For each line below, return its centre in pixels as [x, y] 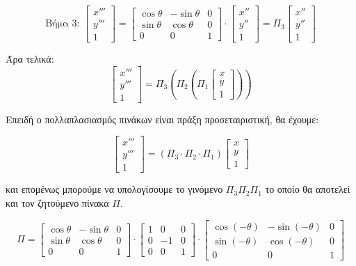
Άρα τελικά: [30, 59]
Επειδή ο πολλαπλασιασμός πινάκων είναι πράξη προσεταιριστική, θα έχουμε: [162, 119]
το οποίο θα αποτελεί [308, 189]
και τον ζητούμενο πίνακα [57, 203]
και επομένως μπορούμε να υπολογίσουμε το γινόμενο [114, 189]
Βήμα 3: [63, 24]
